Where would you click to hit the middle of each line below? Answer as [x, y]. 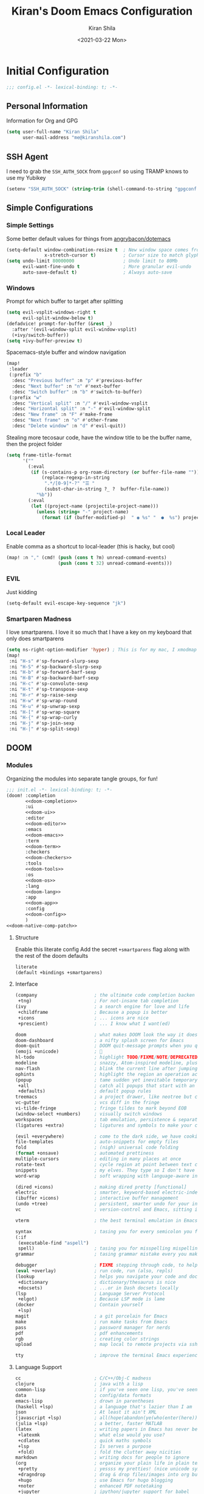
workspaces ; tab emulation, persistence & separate [107, 1119]
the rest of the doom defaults [52, 955]
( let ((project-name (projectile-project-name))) [95, 506]
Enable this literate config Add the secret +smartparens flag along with [102, 949]
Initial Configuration [58, 71]
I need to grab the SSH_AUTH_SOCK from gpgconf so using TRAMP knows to [97, 171]
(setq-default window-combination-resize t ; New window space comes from [104, 250]
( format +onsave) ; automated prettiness [84, 1153]
